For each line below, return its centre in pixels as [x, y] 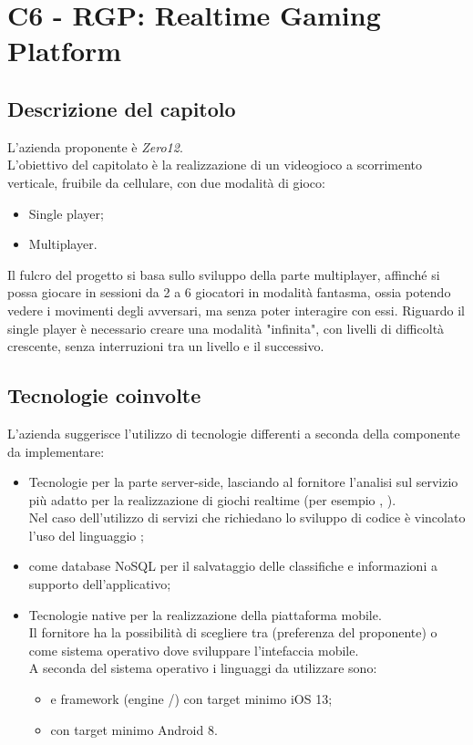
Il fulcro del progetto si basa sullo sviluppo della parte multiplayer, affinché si [224, 274]
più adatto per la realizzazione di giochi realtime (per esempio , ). [212, 499]
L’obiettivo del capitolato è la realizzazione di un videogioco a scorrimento [215, 165]
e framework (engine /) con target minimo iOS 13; [191, 699]
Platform [65, 51]
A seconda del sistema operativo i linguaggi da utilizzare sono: [203, 668]
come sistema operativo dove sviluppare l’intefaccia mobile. [194, 650]
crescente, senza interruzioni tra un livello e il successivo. [166, 346]
